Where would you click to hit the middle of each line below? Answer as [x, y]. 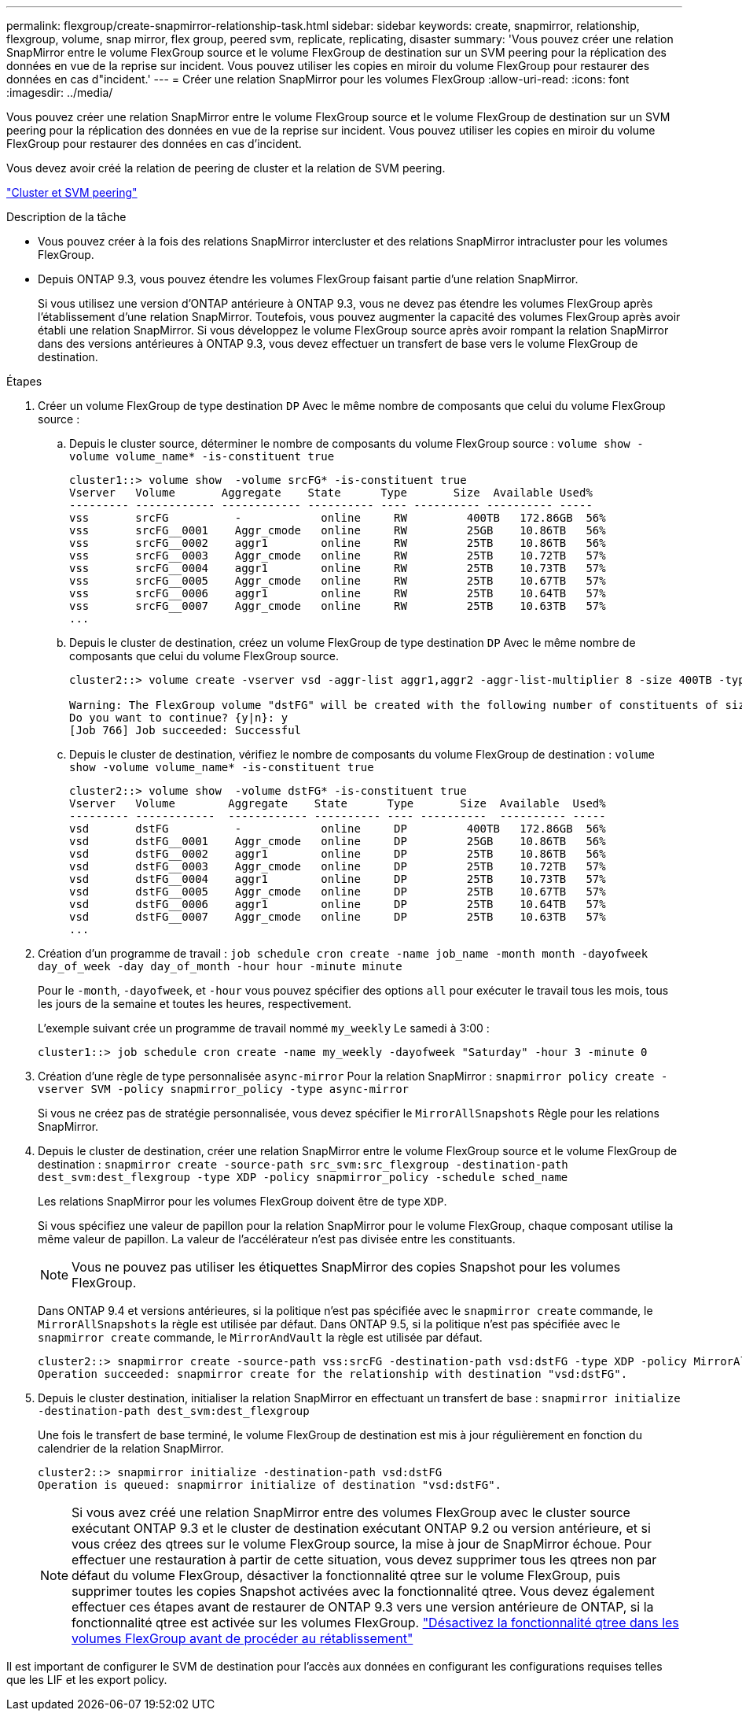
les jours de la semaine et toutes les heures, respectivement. [195, 1004]
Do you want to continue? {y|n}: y [179, 718]
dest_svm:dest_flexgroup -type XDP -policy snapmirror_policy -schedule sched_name [303, 1177]
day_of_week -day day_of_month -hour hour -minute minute [220, 966]
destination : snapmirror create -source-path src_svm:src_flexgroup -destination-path [303, 1164]
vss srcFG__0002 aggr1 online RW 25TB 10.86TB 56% [338, 543]
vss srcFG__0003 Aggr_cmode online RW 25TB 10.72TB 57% [338, 556]
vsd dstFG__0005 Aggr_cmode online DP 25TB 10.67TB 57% [338, 892]
